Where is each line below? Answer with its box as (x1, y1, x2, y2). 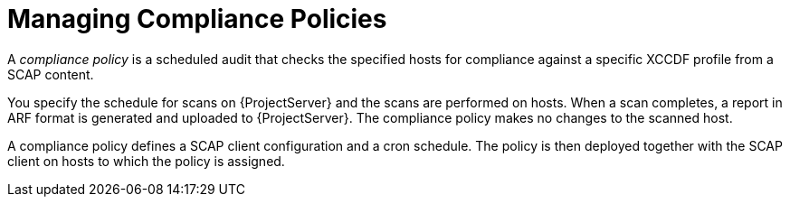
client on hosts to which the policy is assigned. (7, 153, 285, 169)
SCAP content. (7, 66, 94, 82)
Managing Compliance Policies (7, 4, 387, 34)
